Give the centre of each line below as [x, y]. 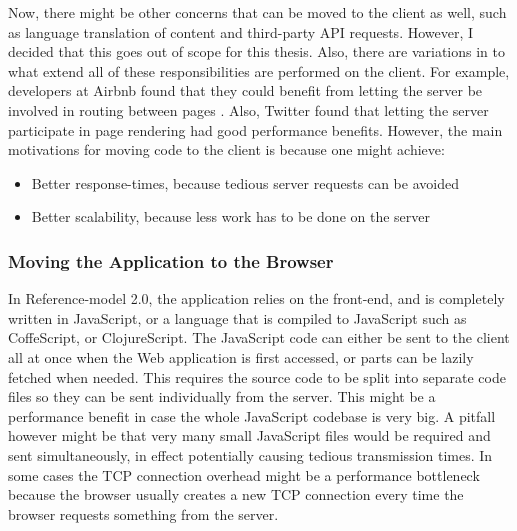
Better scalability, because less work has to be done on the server [230, 216]
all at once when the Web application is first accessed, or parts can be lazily [241, 356]
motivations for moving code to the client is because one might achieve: [226, 149]
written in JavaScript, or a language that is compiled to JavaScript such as [237, 317]
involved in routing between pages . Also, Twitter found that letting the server [248, 109]
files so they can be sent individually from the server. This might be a [222, 396]
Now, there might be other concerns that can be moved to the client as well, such [257, 12]
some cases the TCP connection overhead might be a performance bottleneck [244, 474]
